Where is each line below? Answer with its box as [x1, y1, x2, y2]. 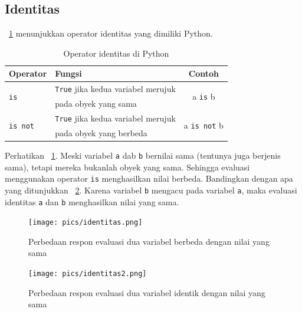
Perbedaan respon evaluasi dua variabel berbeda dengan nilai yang [28, 235, 270, 247]
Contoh [188, 67, 219, 80]
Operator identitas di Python [63, 47, 169, 59]
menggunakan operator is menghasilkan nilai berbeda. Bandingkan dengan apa [5, 172, 293, 185]
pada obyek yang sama [55, 97, 137, 110]
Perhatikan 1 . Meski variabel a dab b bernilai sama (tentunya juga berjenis [5, 149, 281, 161]
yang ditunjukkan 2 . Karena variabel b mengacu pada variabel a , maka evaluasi [5, 183, 297, 196]
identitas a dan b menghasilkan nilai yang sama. [5, 195, 179, 208]
